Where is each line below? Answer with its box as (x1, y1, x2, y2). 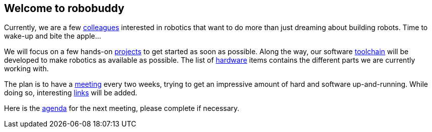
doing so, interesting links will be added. (4, 88, 137, 97)
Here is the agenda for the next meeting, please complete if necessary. (4, 104, 240, 113)
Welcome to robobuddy (4, 2, 124, 15)
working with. (4, 64, 49, 73)
